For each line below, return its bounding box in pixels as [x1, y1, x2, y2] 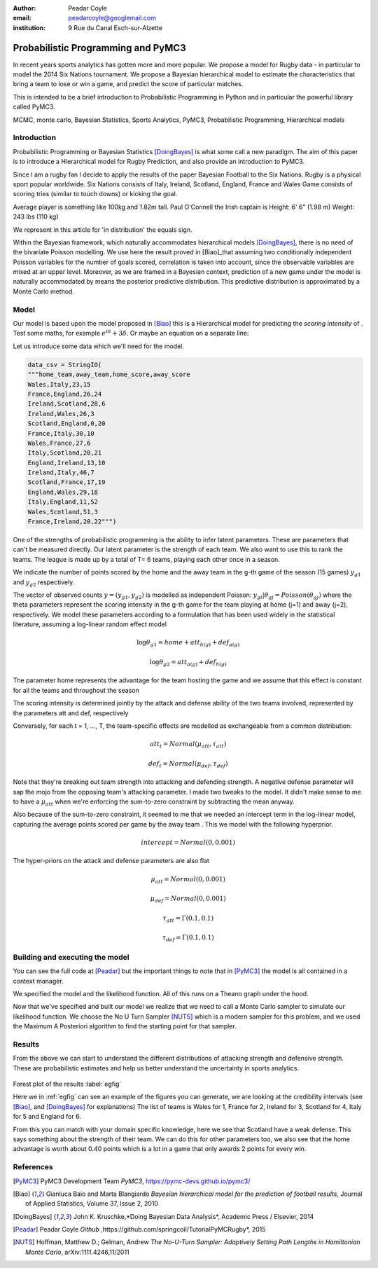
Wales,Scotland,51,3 [27, 508, 98, 516]
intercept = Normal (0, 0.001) [141, 839, 236, 846]
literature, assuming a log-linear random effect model [13, 620, 167, 628]
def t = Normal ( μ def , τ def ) [148, 759, 228, 769]
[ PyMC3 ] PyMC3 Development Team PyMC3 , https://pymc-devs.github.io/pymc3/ [13, 1177, 251, 1185]
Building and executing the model [13, 952, 129, 962]
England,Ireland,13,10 [27, 459, 106, 467]
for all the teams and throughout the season [13, 686, 139, 694]
